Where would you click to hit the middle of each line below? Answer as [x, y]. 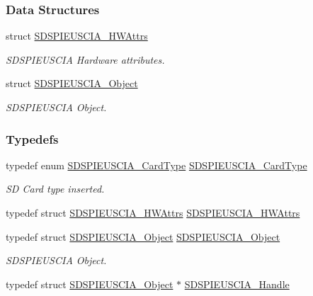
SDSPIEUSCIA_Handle [237, 284]
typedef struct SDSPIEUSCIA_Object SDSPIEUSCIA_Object [143, 236]
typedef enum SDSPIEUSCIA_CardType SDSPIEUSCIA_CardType [156, 165]
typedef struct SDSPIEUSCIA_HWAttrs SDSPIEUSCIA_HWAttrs [153, 212]
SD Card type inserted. [55, 189]
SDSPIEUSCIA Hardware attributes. [85, 59]
